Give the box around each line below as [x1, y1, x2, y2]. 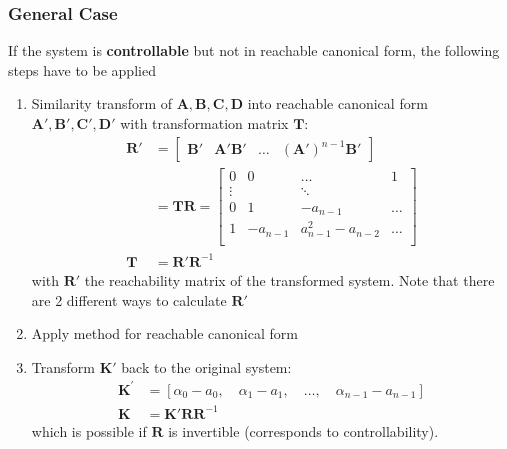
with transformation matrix [120, 113, 289, 133]
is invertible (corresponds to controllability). [168, 421, 439, 442]
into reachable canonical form [247, 93, 428, 114]
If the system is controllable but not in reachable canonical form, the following [8, 40, 500, 61]
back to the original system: [121, 356, 292, 377]
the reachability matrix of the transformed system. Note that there [84, 270, 495, 291]
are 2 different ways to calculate [31, 289, 227, 310]
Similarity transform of [31, 93, 173, 114]
